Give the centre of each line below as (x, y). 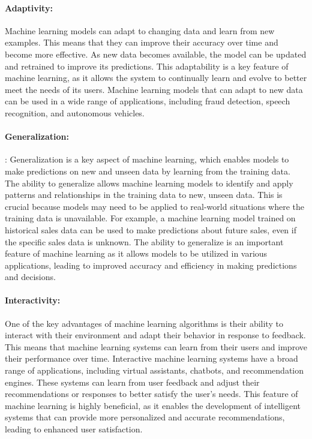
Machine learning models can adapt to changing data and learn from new (140, 30)
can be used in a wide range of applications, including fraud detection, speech (148, 101)
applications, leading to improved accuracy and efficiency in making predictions (151, 265)
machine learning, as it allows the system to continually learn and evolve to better (156, 78)
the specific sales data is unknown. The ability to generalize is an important (144, 241)
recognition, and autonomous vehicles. (75, 112)
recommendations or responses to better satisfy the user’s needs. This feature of (151, 394)
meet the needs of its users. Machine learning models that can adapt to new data (154, 89)
